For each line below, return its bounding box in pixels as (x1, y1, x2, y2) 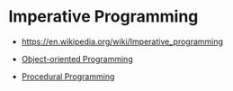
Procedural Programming (21, 70, 115, 82)
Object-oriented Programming (21, 53, 133, 64)
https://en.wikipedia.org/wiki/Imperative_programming (21, 36, 224, 47)
